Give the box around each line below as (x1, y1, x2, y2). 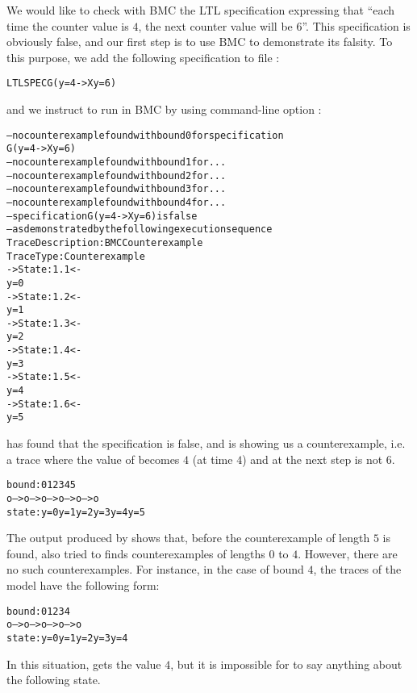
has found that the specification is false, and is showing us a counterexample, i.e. (6, 435, 406, 452)
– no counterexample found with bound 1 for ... (6, 156, 227, 168)
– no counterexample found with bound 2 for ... (6, 169, 227, 182)
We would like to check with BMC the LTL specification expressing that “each (6, 2, 395, 18)
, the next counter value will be (138, 17, 293, 34)
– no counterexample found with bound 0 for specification (6, 129, 284, 141)
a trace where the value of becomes (6, 450, 180, 467)
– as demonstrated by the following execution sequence (6, 223, 273, 236)
